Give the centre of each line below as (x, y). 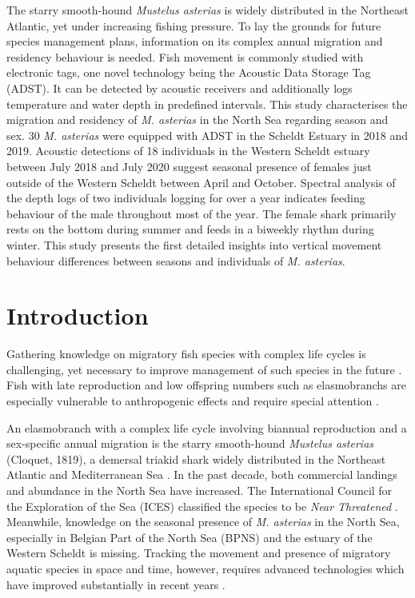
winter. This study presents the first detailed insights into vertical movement (194, 244)
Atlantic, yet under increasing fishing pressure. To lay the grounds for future (194, 25)
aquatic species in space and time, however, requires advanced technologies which (206, 568)
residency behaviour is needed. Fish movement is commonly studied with (185, 56)
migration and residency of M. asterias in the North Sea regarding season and (198, 120)
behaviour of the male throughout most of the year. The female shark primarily (202, 213)
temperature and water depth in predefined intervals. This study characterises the (207, 104)
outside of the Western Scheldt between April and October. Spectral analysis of (201, 182)
